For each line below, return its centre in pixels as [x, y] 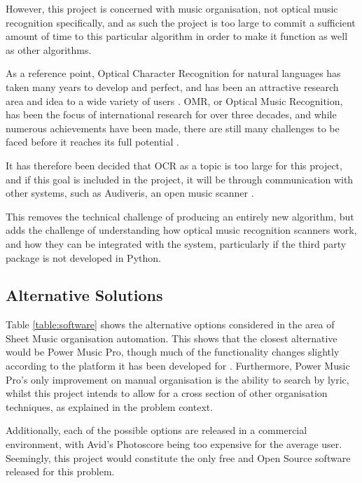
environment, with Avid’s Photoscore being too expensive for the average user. [174, 444]
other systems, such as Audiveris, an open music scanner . [130, 193]
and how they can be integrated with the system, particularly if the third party [176, 243]
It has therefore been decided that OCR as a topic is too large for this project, [174, 165]
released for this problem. [60, 471]
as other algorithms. [49, 49]
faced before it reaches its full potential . [92, 142]
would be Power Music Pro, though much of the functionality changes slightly [173, 352]
